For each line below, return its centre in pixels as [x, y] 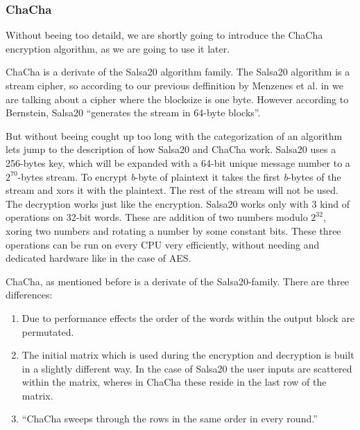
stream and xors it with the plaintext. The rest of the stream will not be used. [172, 190]
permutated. [48, 331]
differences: [29, 295]
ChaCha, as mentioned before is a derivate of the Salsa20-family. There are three [178, 281]
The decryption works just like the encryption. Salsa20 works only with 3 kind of [178, 203]
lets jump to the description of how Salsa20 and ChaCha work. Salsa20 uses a [171, 149]
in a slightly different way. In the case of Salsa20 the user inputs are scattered [187, 368]
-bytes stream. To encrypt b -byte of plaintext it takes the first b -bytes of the [179, 176]
